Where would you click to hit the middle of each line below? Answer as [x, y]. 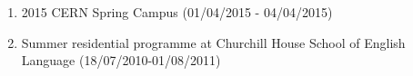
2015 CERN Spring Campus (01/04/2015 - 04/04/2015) [177, 12]
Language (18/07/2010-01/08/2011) [121, 60]
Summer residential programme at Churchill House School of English [213, 42]
